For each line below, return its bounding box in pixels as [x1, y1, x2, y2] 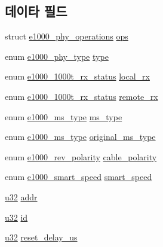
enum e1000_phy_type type [5, 50, 109, 62]
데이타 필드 [5, 2, 67, 20]
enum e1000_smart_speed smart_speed [5, 170, 152, 183]
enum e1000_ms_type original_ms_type [5, 130, 156, 143]
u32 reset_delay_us [5, 231, 78, 243]
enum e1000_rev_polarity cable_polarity [5, 150, 157, 163]
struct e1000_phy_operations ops [5, 30, 128, 42]
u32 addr [5, 190, 38, 203]
